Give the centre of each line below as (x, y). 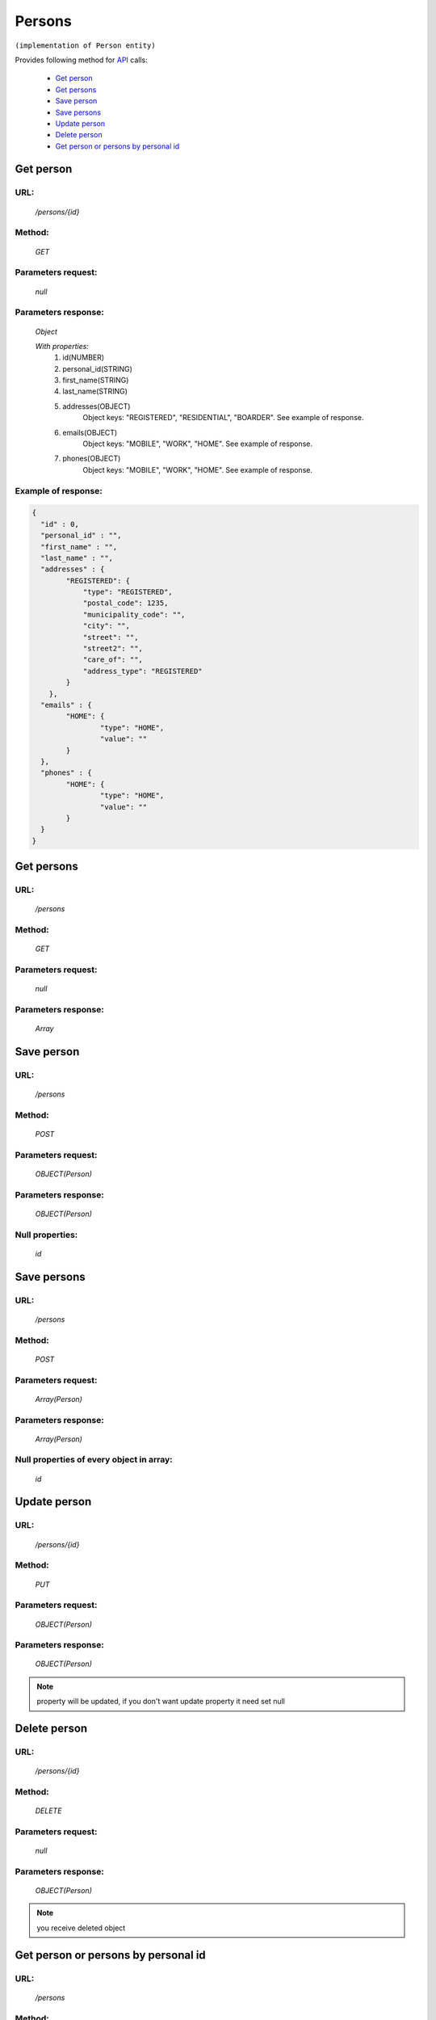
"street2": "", (113, 649)
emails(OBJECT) (90, 432)
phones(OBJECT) (92, 459)
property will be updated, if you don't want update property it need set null (161, 1702)
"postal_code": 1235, (126, 603)
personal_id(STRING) (98, 368)
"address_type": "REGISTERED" (143, 671)
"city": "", (107, 626)
